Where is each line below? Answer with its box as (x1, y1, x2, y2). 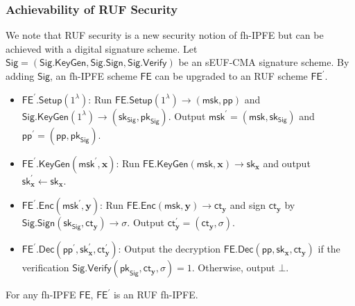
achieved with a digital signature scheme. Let (6, 41, 198, 56)
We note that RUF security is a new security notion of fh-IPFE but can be (6, 28, 324, 42)
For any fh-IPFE (6, 287, 76, 302)
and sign (230, 198, 266, 212)
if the (318, 241, 340, 256)
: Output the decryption (118, 241, 221, 256)
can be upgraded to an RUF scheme (155, 69, 308, 83)
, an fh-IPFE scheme (50, 69, 137, 83)
